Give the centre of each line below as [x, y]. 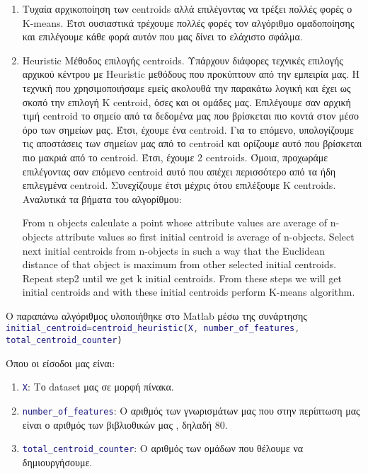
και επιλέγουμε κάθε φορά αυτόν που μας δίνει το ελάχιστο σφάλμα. [162, 36]
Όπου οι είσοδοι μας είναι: [61, 363]
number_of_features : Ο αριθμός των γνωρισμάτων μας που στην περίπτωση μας [191, 411]
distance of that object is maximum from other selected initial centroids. [179, 264]
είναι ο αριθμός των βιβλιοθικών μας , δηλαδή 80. [125, 424]
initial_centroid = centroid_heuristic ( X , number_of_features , [153, 329]
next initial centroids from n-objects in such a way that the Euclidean [173, 250]
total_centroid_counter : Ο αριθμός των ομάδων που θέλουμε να [163, 448]
